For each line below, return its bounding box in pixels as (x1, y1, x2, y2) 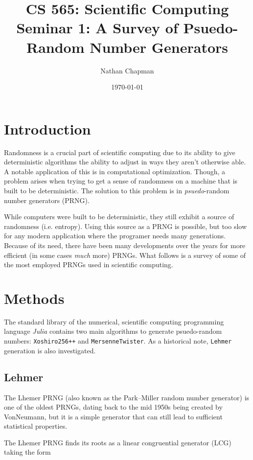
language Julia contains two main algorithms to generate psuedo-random (4, 326, 222, 336)
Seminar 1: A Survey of (16, 18, 178, 38)
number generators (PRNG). (4, 195, 90, 205)
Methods (4, 288, 65, 308)
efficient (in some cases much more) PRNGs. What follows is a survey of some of (4, 250, 246, 260)
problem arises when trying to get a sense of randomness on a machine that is (4, 176, 238, 186)
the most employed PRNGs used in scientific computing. (4, 259, 173, 270)
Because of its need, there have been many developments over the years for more (4, 240, 246, 250)
